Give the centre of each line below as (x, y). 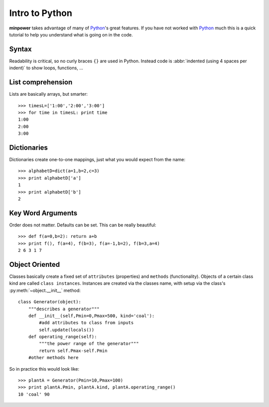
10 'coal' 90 (34, 394)
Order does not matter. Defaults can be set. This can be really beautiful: (83, 225)
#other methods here (53, 358)
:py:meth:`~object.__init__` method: (45, 290)
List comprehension (41, 82)
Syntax (20, 49)
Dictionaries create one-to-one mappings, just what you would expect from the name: (97, 159)
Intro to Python (41, 13)
